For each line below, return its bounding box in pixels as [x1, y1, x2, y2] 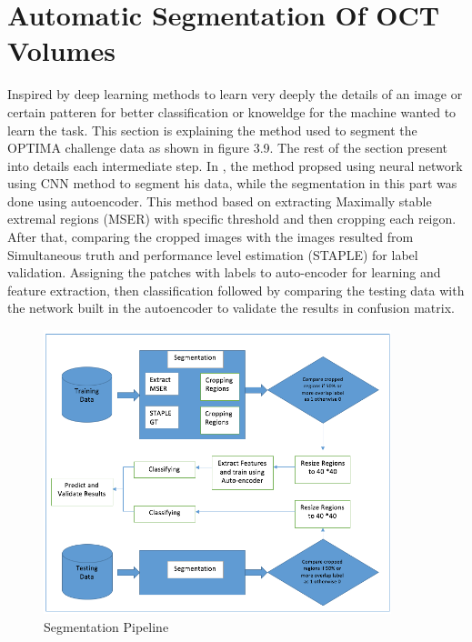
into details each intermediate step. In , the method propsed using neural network [7, 155, 463, 175]
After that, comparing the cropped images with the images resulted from [7, 227, 414, 246]
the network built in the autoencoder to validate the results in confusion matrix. [7, 298, 455, 317]
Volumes [7, 32, 115, 69]
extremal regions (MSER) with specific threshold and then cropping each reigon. [7, 209, 457, 228]
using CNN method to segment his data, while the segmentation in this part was [7, 174, 457, 193]
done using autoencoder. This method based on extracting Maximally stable [7, 191, 432, 210]
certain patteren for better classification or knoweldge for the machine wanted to [7, 102, 457, 121]
